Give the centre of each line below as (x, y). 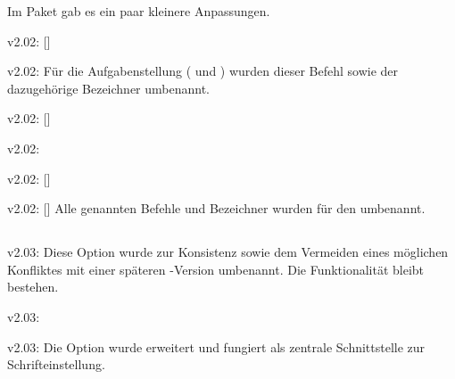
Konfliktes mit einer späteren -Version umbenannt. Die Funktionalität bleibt (216, 269)
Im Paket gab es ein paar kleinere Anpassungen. (139, 11)
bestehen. (33, 287)
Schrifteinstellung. (56, 364)
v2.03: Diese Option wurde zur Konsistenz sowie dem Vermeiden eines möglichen (228, 252)
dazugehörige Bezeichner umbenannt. (108, 88)
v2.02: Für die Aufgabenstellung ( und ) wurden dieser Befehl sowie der (203, 71)
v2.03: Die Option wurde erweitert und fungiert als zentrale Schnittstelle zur (216, 346)
